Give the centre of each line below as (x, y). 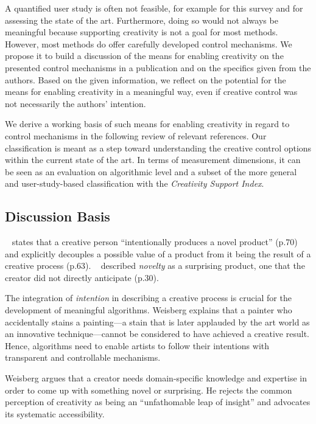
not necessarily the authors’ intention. (75, 103)
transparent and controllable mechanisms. (83, 357)
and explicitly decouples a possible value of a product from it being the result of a (158, 253)
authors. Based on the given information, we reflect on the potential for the (146, 79)
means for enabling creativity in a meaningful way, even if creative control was (151, 92)
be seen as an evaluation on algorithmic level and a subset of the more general (151, 171)
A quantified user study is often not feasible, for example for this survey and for (154, 8)
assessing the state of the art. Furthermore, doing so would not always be (142, 20)
